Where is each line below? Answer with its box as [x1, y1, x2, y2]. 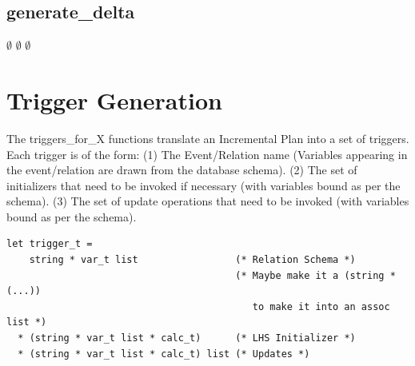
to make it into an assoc [252, 300, 390, 312]
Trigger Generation [6, 83, 222, 116]
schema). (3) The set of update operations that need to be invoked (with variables [6, 193, 409, 209]
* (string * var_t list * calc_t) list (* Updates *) [18, 348, 310, 360]
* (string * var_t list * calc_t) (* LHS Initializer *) [18, 332, 356, 344]
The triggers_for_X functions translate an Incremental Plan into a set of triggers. [6, 129, 409, 146]
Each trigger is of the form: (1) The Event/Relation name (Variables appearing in [6, 145, 408, 162]
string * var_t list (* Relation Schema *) [29, 254, 356, 266]
